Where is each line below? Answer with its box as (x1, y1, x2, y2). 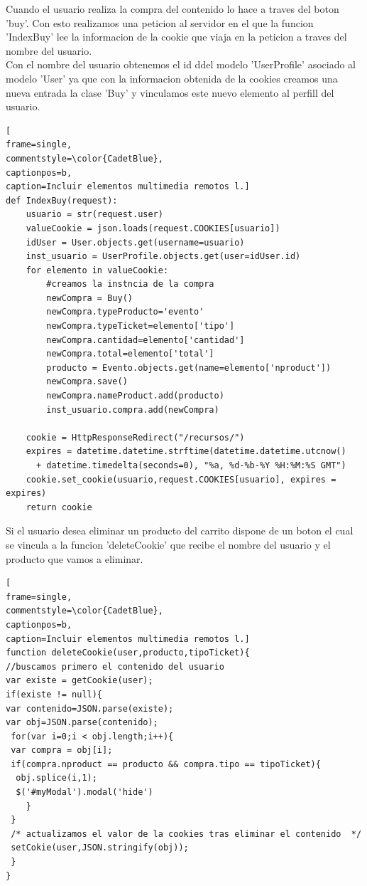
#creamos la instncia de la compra (46, 279, 214, 290)
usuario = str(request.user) (26, 209, 163, 220)
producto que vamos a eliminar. (6, 551, 143, 566)
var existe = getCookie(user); (6, 675, 153, 686)
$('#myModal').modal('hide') (16, 787, 153, 798)
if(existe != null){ (6, 689, 103, 700)
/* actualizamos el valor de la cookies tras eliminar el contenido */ (11, 828, 362, 839)
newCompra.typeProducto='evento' (46, 307, 204, 317)
